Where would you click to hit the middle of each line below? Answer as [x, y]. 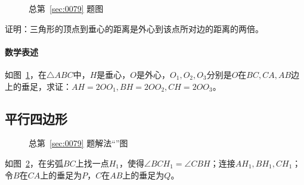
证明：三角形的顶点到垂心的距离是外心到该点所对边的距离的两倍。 [134, 28]
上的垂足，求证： [38, 86]
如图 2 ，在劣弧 [34, 163]
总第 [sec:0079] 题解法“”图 [78, 143]
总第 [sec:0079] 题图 [66, 8]
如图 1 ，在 [26, 74]
